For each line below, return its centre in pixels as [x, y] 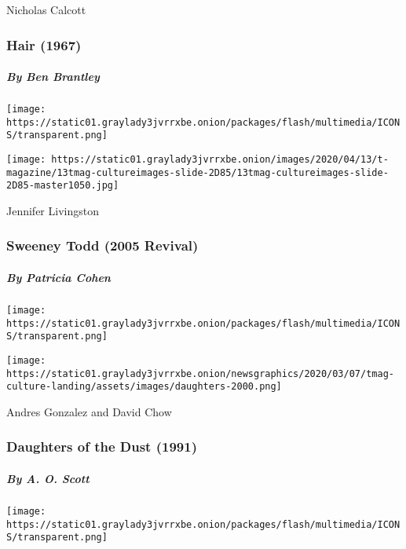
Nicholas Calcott [46, 9]
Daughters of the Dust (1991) [102, 447]
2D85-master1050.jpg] [63, 186]
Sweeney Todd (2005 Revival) [102, 245]
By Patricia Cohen [59, 277]
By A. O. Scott [48, 478]
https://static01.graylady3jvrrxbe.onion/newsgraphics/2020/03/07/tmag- [200, 373]
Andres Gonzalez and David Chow [89, 411]
